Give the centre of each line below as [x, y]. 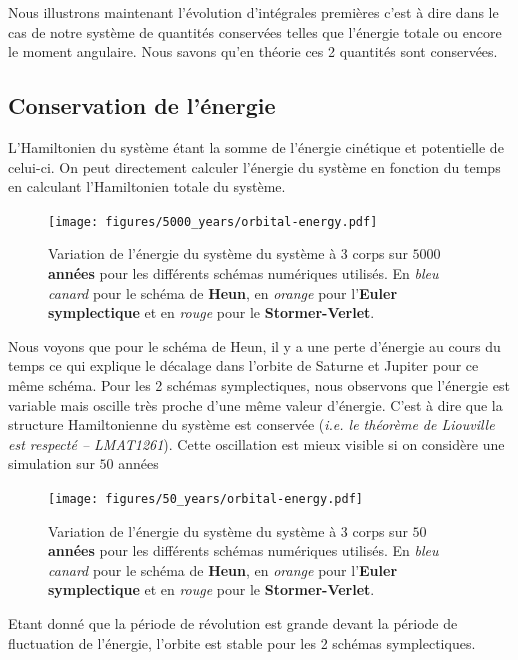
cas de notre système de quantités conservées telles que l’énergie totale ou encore [255, 31]
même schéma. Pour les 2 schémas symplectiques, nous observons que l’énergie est [259, 384]
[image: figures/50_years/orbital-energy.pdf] [205, 498]
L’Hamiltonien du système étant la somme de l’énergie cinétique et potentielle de [256, 146]
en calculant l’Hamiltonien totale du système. [147, 186]
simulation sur [51, 463]
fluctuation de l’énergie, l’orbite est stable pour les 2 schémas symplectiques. [242, 642]
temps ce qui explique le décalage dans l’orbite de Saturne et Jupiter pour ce [243, 365]
